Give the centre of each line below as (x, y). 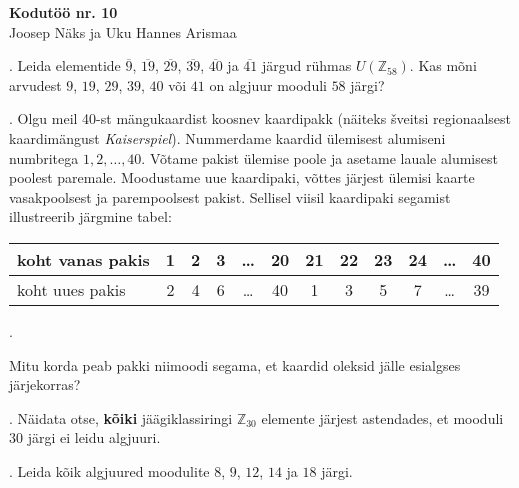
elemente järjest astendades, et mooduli (382, 417)
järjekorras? (45, 384)
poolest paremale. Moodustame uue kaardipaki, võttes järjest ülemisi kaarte (242, 177)
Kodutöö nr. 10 (63, 12)
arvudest (35, 84)
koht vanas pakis (83, 259)
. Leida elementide (65, 65)
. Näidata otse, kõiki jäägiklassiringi (121, 417)
